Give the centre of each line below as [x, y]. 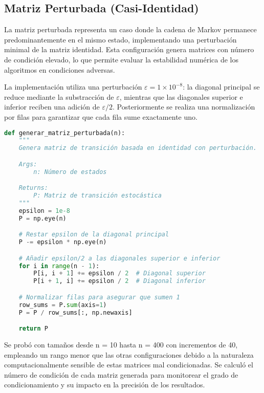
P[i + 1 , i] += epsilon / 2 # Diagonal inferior [119, 281]
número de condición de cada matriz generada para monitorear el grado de [121, 374]
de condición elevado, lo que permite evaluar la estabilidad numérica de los [121, 59]
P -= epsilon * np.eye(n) [63, 242]
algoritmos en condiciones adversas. [60, 69]
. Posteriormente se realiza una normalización [184, 107]
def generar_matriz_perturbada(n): [65, 133]
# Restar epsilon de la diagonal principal [94, 235]
